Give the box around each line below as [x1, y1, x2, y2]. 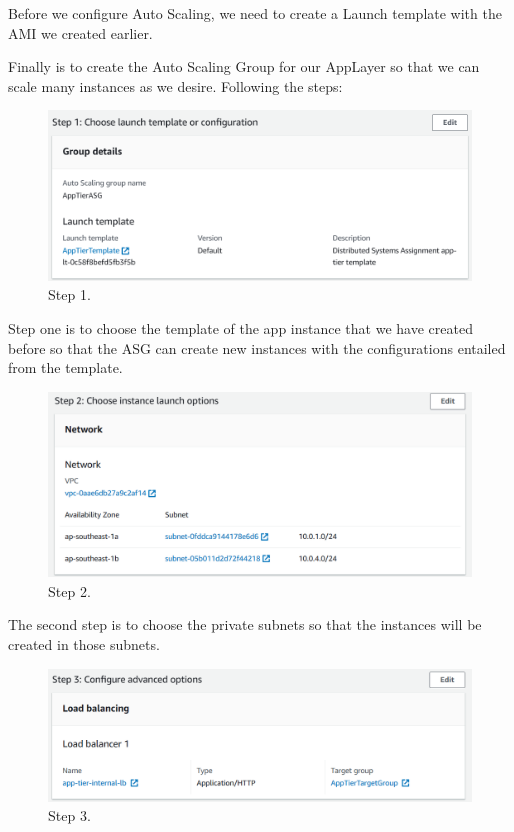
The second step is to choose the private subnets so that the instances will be [8, 614, 482, 635]
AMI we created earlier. [8, 22, 153, 43]
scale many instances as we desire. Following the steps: [8, 75, 343, 96]
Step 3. [48, 805, 91, 826]
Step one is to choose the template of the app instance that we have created [8, 317, 473, 338]
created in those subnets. [8, 634, 160, 655]
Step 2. [48, 580, 91, 601]
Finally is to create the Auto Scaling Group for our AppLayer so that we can [8, 56, 480, 77]
